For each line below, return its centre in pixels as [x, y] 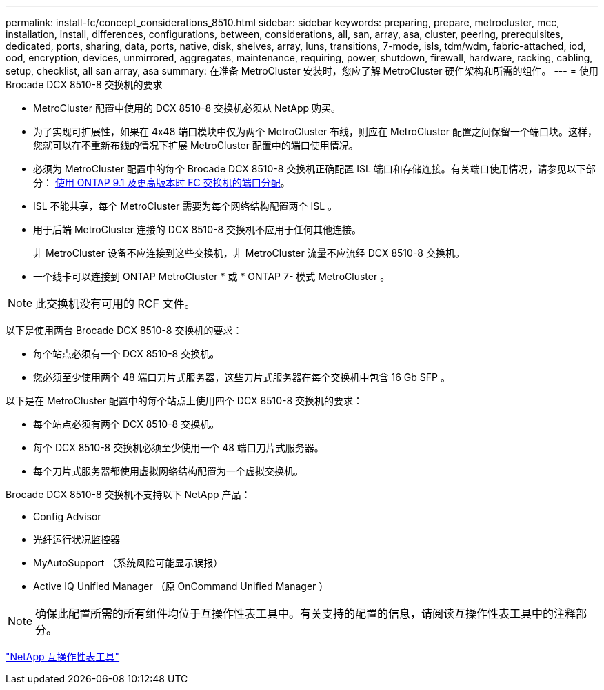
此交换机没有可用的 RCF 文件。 [115, 304]
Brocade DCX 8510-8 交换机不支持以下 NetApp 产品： [128, 494]
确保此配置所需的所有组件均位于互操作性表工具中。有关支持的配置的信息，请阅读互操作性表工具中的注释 [306, 613]
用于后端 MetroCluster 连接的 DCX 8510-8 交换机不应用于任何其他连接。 [198, 229]
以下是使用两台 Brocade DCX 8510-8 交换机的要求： [124, 330]
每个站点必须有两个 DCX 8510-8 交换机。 [127, 424]
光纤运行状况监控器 [77, 539]
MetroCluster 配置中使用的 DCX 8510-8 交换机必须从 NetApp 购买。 [187, 108]
